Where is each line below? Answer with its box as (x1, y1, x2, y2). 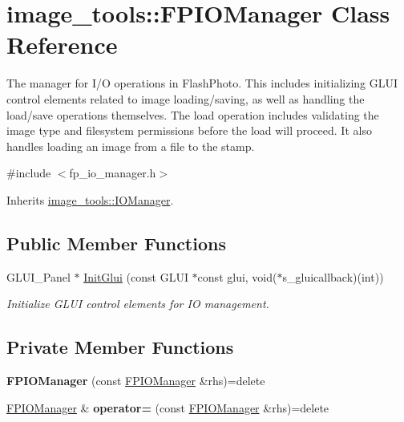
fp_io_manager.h (69, 164, 156, 181)
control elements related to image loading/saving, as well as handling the (6, 90, 365, 107)
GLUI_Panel (6, 268, 71, 285)
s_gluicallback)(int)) (282, 268, 384, 285)
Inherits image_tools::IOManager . (6, 191, 174, 208)
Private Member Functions (6, 335, 234, 359)
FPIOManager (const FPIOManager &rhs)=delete (6, 372, 265, 389)
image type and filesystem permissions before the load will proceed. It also (6, 122, 372, 139)
